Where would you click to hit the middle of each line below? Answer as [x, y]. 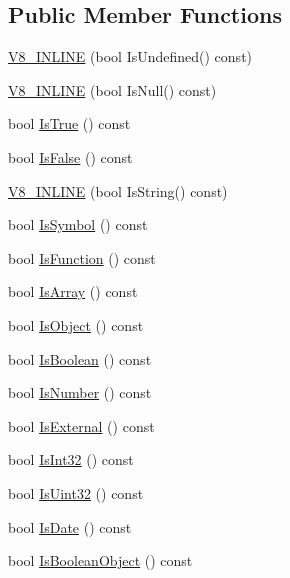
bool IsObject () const [76, 324]
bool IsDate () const [70, 526]
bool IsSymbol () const [78, 224]
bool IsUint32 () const [76, 492]
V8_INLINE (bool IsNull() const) [112, 89]
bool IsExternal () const [81, 425]
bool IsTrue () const [69, 123]
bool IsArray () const [73, 291]
